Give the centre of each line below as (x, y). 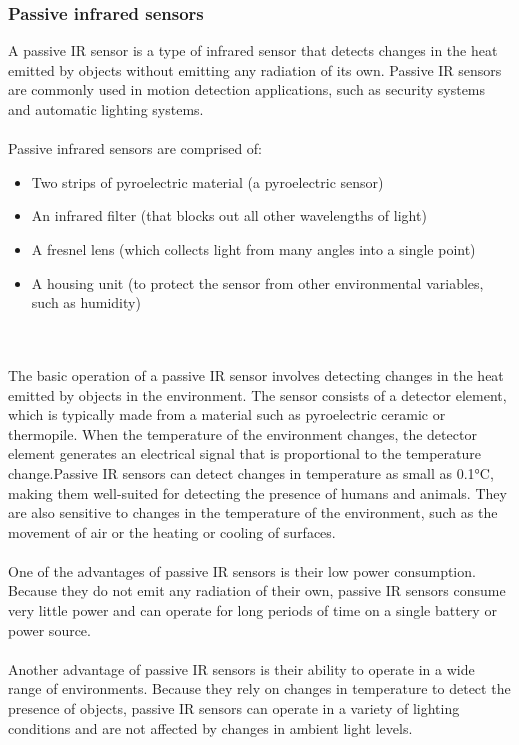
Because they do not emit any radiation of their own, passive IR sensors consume (257, 590)
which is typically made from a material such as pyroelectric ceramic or (227, 414)
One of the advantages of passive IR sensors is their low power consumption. (242, 570)
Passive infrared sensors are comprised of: (135, 148)
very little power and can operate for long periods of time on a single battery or (252, 610)
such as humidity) (86, 302)
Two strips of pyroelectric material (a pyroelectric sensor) (207, 181)
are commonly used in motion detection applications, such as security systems (247, 89)
